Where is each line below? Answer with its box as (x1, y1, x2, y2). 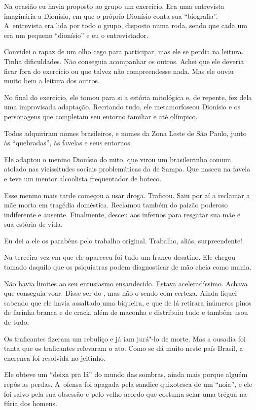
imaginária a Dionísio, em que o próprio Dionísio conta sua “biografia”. (4, 10, 218, 21)
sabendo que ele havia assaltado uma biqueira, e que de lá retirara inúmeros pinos (4, 297, 252, 307)
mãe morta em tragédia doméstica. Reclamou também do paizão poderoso (4, 200, 228, 210)
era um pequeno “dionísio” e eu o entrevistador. (4, 30, 148, 40)
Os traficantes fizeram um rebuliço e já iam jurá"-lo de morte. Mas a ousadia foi (4, 333, 246, 343)
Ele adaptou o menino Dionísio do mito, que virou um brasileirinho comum (4, 154, 231, 164)
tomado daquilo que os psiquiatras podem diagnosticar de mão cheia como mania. (4, 262, 252, 272)
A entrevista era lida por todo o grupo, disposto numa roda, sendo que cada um (4, 20, 247, 31)
